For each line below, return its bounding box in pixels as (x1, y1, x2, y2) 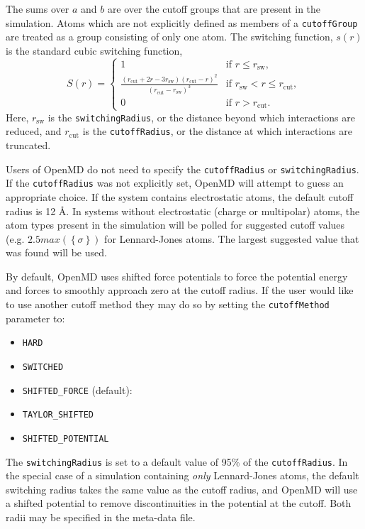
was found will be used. (6, 245, 107, 260)
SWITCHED (22, 361, 64, 372)
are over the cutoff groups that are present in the (107, 1, 321, 16)
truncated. (6, 138, 51, 152)
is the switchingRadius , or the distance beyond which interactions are (47, 109, 355, 124)
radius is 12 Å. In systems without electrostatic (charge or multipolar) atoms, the (6, 203, 360, 218)
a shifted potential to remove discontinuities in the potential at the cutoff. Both (6, 496, 352, 511)
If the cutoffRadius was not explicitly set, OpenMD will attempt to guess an (6, 175, 344, 190)
